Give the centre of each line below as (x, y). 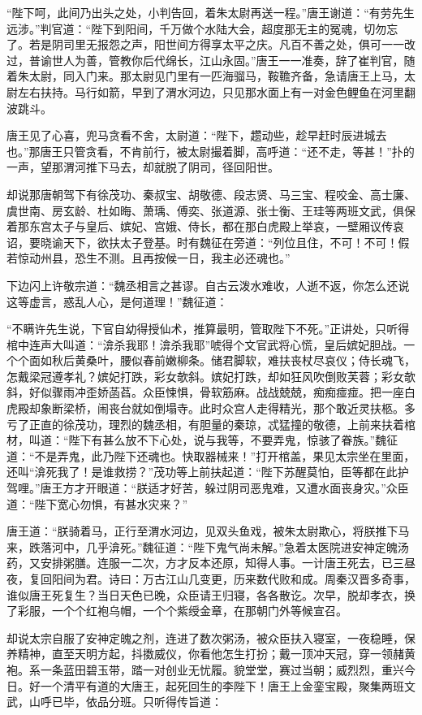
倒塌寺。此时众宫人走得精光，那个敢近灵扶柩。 (279, 408)
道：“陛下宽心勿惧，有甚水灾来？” (97, 503)
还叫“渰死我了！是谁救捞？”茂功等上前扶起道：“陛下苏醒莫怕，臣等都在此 (202, 472)
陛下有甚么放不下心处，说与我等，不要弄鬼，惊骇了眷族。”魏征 (233, 440)
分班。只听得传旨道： (165, 702)
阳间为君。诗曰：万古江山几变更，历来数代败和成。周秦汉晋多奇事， (233, 578)
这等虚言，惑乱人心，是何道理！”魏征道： (117, 301)
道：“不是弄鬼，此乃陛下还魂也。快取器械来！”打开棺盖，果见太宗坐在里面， (211, 455)
